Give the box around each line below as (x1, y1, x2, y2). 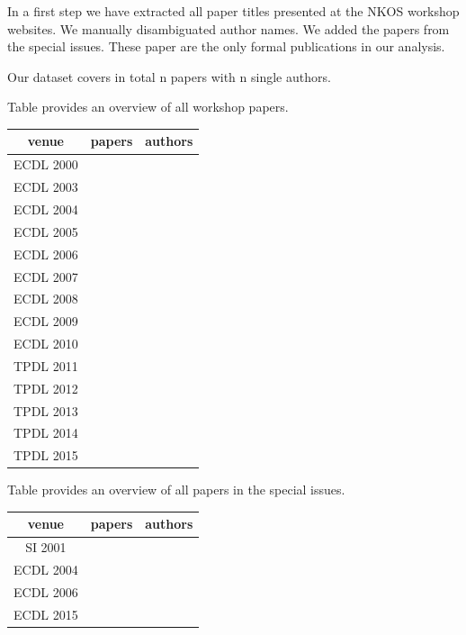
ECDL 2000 (13, 155, 78, 174)
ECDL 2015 (13, 604, 78, 623)
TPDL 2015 (13, 446, 78, 465)
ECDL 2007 (13, 267, 78, 286)
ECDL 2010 (13, 334, 78, 353)
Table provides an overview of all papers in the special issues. (7, 480, 345, 499)
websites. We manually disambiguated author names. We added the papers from (7, 19, 450, 38)
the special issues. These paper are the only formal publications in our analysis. (7, 37, 445, 56)
